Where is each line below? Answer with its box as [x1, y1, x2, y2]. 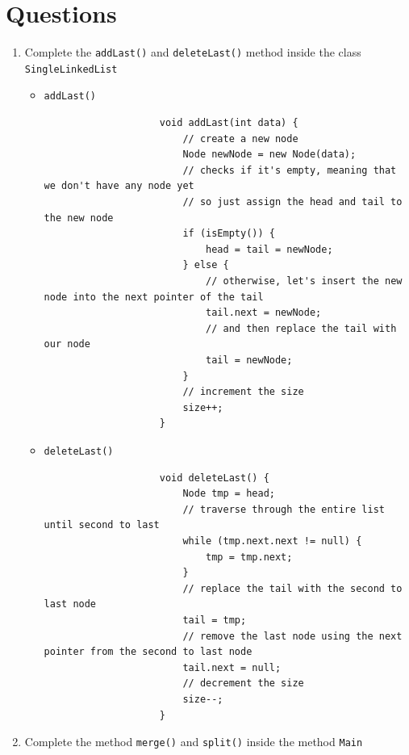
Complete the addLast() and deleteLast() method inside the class [24, 44, 361, 61]
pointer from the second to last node [44, 646, 252, 658]
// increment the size [182, 386, 304, 398]
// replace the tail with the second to [182, 582, 403, 594]
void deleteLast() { [159, 472, 269, 484]
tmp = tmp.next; [206, 551, 293, 563]
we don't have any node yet [44, 180, 194, 192]
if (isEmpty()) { [182, 228, 275, 240]
